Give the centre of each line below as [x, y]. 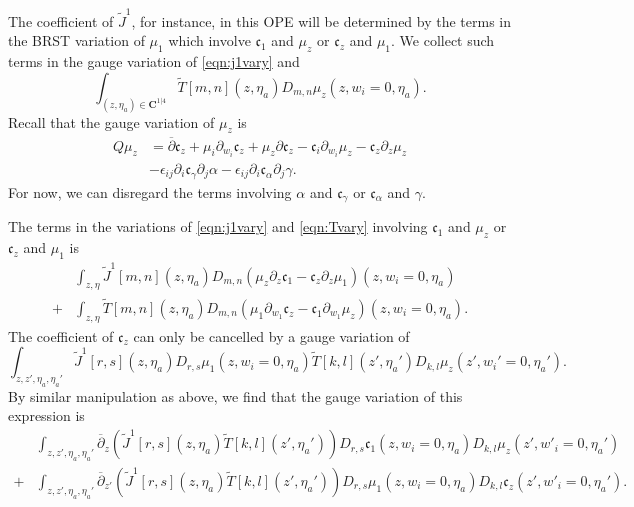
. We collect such [443, 40]
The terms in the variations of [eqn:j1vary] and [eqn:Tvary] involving [218, 226]
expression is [46, 415]
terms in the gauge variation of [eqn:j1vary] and [154, 61]
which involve [209, 40]
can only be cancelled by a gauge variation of [271, 335]
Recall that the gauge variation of [111, 121]
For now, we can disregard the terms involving [150, 191]
